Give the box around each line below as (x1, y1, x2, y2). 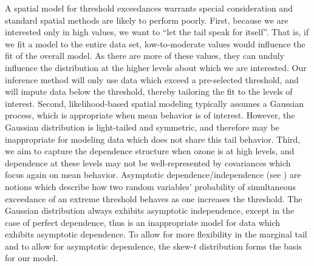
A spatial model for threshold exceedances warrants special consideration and (5, 2, 293, 14)
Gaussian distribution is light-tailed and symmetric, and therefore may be (5, 120, 279, 133)
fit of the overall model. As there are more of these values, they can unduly (5, 49, 285, 62)
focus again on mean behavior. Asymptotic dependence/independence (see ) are (5, 168, 301, 181)
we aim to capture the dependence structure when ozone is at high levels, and (5, 145, 295, 157)
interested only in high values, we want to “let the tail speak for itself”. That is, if (5, 26, 309, 38)
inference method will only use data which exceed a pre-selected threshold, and (5, 73, 299, 86)
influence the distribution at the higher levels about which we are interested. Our (5, 61, 307, 73)
